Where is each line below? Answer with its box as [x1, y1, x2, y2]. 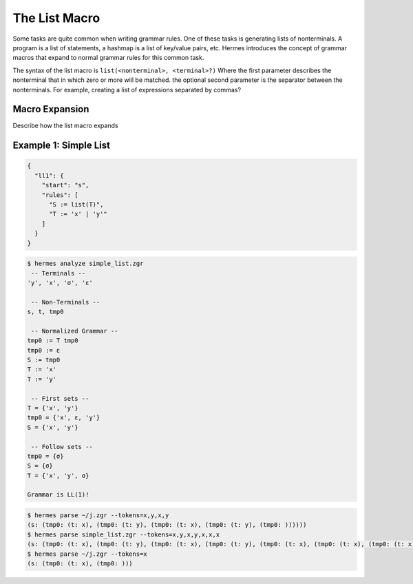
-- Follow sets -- [31, 443, 93, 450]
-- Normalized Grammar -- [31, 327, 118, 335]
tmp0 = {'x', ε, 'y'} [27, 414, 100, 421]
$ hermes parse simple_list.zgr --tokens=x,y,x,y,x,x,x [27, 530, 220, 539]
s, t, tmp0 [27, 308, 64, 316]
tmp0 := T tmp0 [27, 337, 78, 344]
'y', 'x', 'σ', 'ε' [27, 279, 93, 286]
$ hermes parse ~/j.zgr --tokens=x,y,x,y [27, 512, 169, 519]
